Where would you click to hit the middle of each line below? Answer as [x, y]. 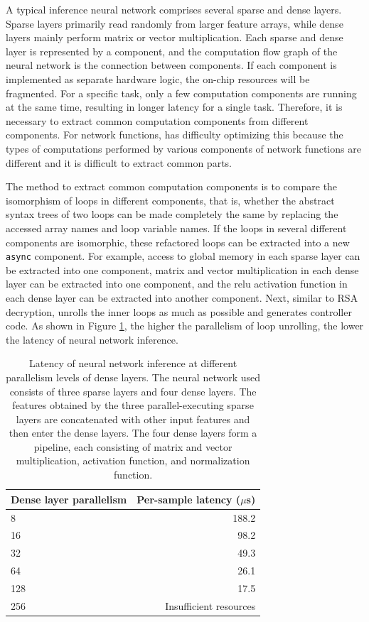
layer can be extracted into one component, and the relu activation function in [177, 284]
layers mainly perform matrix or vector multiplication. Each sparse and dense [175, 37]
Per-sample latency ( [189, 499]
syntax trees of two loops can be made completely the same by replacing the [172, 214]
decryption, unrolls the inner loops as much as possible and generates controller [179, 311]
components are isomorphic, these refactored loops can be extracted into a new [178, 242]
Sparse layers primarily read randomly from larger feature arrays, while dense [175, 23]
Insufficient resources [210, 605]
